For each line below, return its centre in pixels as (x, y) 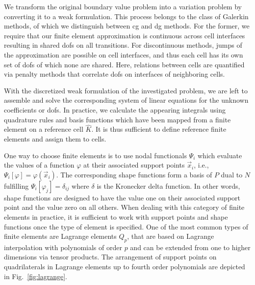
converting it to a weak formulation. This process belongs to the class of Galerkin (126, 16)
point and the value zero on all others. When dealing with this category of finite (124, 207)
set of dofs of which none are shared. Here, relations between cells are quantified (124, 64)
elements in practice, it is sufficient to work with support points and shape (116, 216)
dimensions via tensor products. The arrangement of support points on (110, 257)
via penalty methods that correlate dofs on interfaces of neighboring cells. (115, 74)
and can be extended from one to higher (190, 247)
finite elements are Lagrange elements (60, 236)
